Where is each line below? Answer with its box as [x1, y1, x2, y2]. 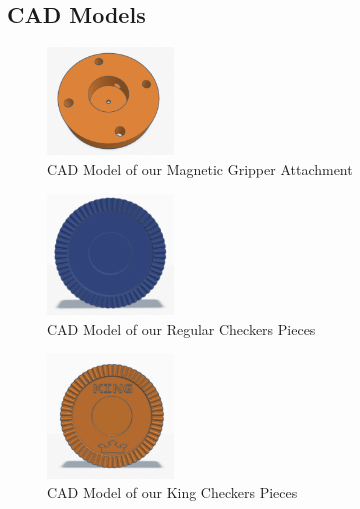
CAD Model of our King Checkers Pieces [47, 482, 298, 503]
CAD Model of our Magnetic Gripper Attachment [47, 159, 353, 180]
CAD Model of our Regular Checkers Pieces [47, 318, 316, 339]
